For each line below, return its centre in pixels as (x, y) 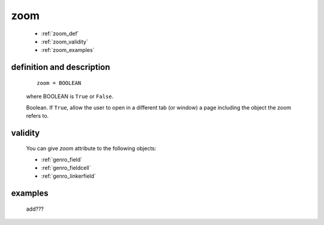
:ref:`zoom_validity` (64, 41)
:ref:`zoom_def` (60, 34)
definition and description (61, 67)
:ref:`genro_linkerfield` (68, 176)
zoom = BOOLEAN (59, 83)
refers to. (37, 115)
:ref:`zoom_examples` (68, 50)
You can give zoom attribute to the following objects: (91, 148)
